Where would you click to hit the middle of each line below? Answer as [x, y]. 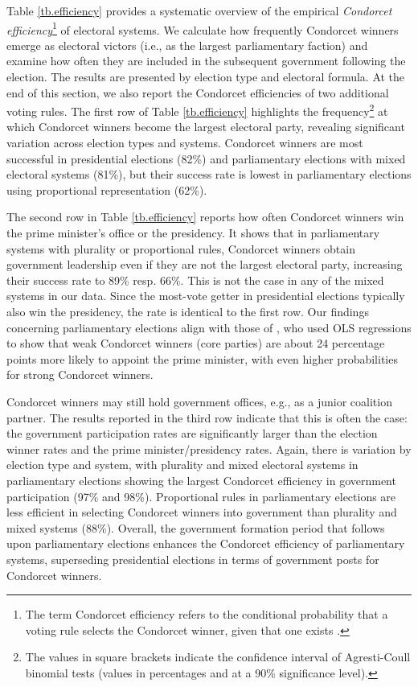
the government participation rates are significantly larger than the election [192, 433]
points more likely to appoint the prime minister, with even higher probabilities [202, 358]
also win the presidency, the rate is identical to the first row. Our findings [188, 311]
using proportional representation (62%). [107, 189]
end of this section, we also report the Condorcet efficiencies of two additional [198, 92]
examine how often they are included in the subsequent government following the [206, 61]
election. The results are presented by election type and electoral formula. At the [206, 77]
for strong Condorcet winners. [80, 374]
